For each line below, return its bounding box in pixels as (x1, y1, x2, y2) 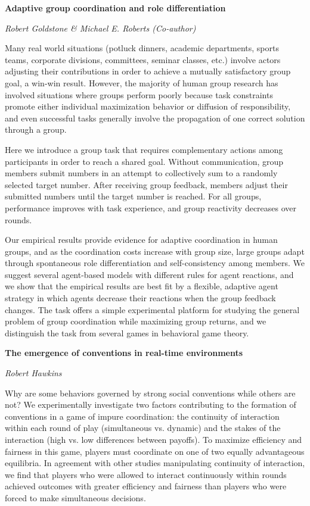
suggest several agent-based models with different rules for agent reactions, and (5, 268, 294, 280)
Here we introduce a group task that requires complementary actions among (5, 143, 283, 155)
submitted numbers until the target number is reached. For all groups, (5, 190, 262, 202)
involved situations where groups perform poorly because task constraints (5, 88, 273, 101)
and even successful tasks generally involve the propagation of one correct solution (5, 111, 305, 124)
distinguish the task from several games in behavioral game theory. (5, 326, 249, 339)
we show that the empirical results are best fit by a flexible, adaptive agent (5, 280, 278, 292)
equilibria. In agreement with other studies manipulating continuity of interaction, (5, 457, 305, 469)
